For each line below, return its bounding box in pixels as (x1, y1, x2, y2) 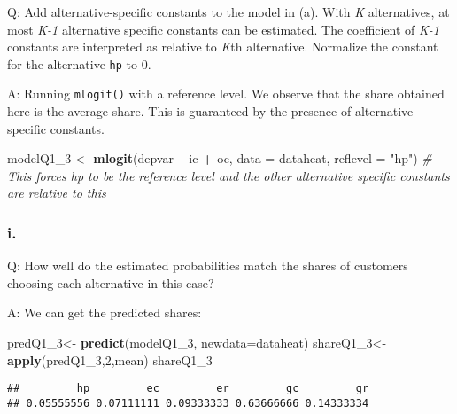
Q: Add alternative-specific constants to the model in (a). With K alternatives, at (7, 3, 450, 20)
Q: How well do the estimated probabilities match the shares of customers (7, 256, 408, 275)
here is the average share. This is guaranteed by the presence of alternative (7, 102, 414, 121)
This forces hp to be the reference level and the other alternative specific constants (7, 166, 450, 184)
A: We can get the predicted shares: (7, 303, 202, 322)
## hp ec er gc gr (7, 382, 369, 395)
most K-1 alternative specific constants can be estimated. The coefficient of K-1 (7, 20, 440, 38)
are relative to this (7, 184, 106, 202)
